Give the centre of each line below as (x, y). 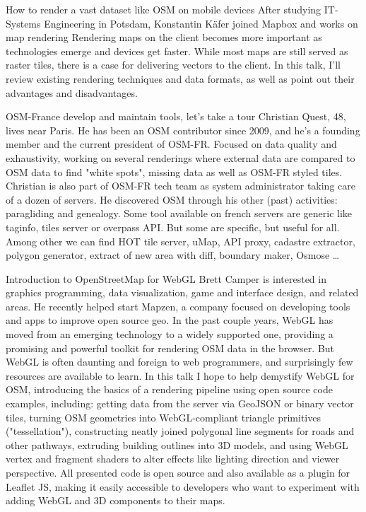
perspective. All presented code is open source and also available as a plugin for (178, 472)
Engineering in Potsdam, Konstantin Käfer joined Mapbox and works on (201, 23)
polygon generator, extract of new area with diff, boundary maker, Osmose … (173, 255)
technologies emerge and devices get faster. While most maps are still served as (177, 51)
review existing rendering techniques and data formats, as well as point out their (180, 78)
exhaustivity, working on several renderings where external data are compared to (181, 157)
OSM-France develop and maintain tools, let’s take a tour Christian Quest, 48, (176, 116)
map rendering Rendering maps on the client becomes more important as (164, 37)
